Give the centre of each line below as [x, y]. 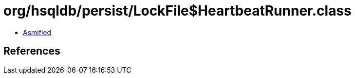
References [32, 51]
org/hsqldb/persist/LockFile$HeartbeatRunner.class [177, 11]
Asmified [37, 32]
